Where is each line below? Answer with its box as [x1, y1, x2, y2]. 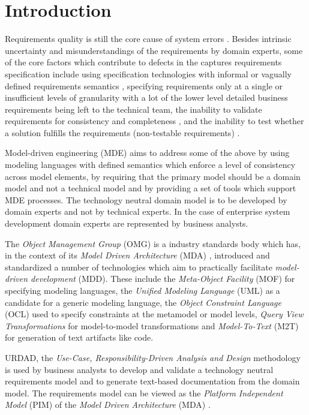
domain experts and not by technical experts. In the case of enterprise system [5, 205, 290, 218]
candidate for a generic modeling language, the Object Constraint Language [5, 296, 281, 308]
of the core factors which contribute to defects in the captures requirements [5, 56, 282, 68]
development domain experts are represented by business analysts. [5, 217, 248, 230]
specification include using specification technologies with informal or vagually [5, 67, 292, 80]
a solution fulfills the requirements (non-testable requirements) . [5, 126, 240, 139]
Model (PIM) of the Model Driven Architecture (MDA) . [5, 398, 211, 411]
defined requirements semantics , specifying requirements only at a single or [5, 79, 283, 92]
